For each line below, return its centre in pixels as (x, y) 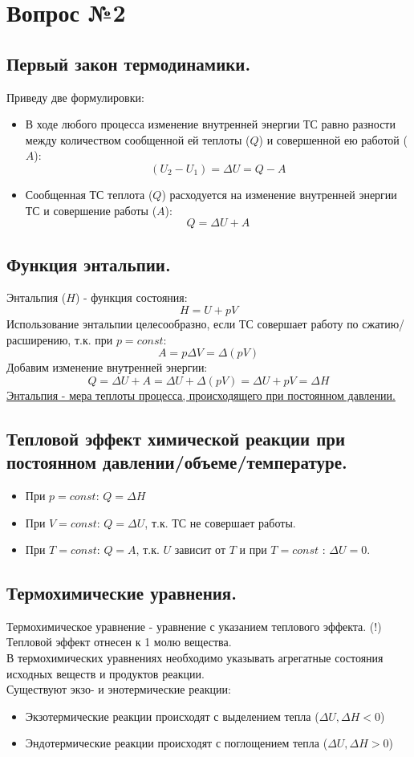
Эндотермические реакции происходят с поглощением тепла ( (177, 743)
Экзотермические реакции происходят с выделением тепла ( (172, 716)
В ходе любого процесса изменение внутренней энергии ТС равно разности (210, 124)
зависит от (200, 549)
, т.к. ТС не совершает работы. (220, 522)
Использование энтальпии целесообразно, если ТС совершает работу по (183, 323)
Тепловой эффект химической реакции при (176, 438)
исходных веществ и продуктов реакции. (106, 673)
